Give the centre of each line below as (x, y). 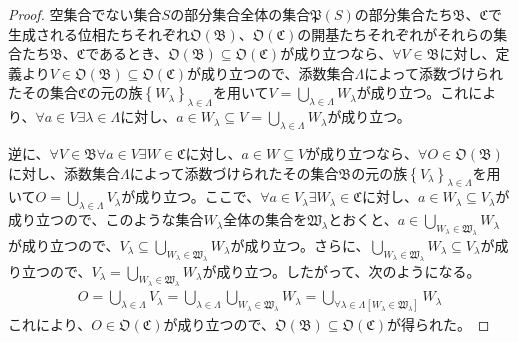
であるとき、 (127, 53)
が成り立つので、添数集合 (271, 72)
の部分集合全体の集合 (240, 14)
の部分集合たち (403, 14)
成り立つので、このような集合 (106, 219)
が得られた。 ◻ (438, 324)
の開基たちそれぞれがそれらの (395, 33)
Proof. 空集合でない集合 (85, 14)
